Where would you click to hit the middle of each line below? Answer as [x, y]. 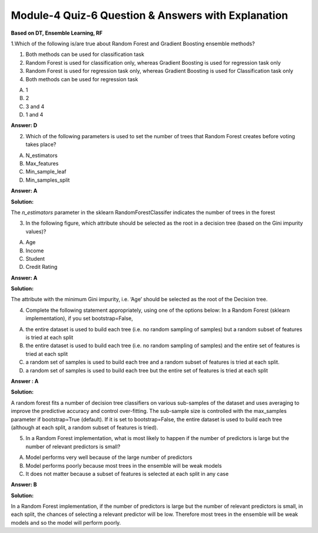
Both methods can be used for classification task [85, 54]
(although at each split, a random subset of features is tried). [85, 427]
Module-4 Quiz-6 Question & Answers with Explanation [150, 15]
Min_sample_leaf [46, 172]
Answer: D [24, 125]
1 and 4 [34, 115]
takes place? [41, 145]
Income [35, 251]
